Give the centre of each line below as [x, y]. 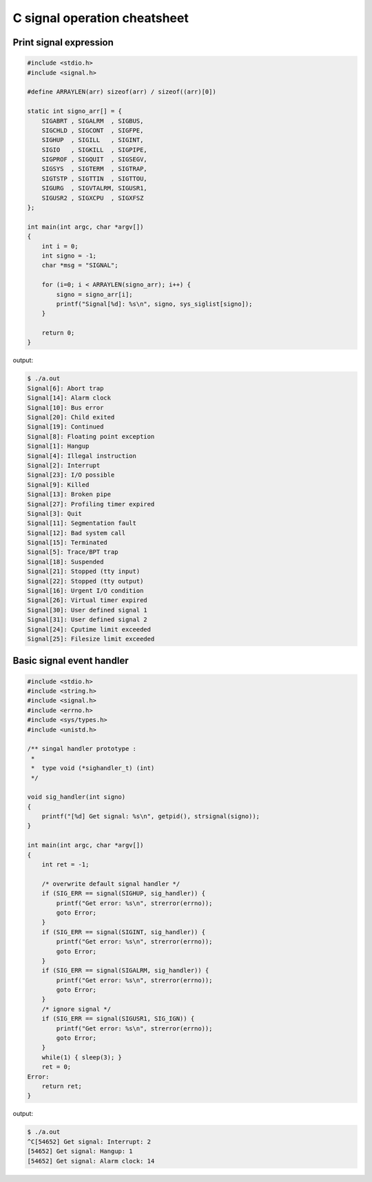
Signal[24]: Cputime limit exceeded [89, 629]
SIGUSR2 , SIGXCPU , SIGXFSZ [93, 198]
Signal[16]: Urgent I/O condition [85, 591]
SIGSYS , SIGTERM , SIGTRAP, [94, 169]
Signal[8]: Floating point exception [91, 436]
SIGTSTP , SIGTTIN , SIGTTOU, [94, 178]
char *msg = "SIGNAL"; [80, 266]
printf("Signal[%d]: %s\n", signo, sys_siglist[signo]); [154, 304]
